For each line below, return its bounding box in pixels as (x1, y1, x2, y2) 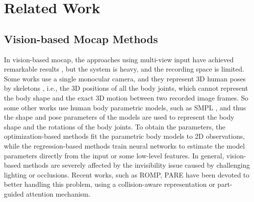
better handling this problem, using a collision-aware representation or (4, 179, 215, 189)
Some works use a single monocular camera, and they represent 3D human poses (4, 73, 246, 83)
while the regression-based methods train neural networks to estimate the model (4, 140, 245, 151)
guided (4, 188, 24, 199)
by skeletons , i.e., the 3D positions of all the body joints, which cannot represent (4, 83, 248, 93)
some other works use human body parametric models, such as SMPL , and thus (4, 102, 246, 112)
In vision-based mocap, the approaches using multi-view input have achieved (4, 54, 234, 64)
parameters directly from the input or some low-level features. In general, (4, 150, 224, 160)
